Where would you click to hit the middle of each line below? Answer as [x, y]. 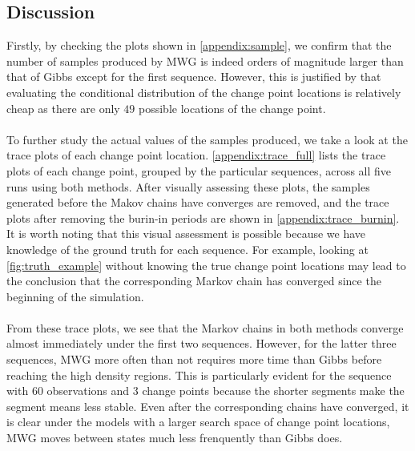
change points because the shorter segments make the [273, 391]
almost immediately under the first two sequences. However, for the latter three [201, 343]
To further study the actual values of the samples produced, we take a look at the [207, 139]
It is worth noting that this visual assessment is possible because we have [186, 234]
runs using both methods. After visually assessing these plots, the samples [188, 186]
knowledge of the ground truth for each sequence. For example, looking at [187, 249]
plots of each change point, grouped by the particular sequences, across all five [199, 170]
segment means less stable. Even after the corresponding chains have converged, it [208, 406]
